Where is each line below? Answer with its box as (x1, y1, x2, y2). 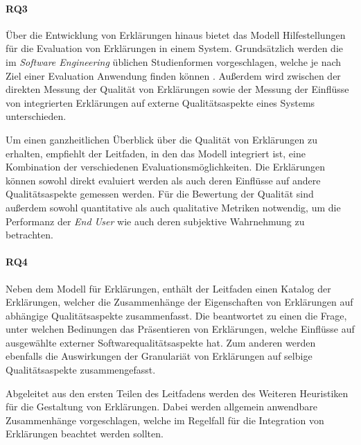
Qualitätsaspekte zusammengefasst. (6, 363, 156, 377)
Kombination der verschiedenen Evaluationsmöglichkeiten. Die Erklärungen (6, 159, 325, 174)
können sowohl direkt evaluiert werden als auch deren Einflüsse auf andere (6, 173, 321, 187)
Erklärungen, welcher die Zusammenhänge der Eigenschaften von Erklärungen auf (6, 295, 353, 309)
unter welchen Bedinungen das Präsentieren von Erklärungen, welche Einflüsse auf (6, 322, 355, 336)
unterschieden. (6, 109, 67, 123)
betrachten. (6, 227, 53, 242)
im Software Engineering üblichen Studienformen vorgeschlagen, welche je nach (6, 54, 342, 69)
